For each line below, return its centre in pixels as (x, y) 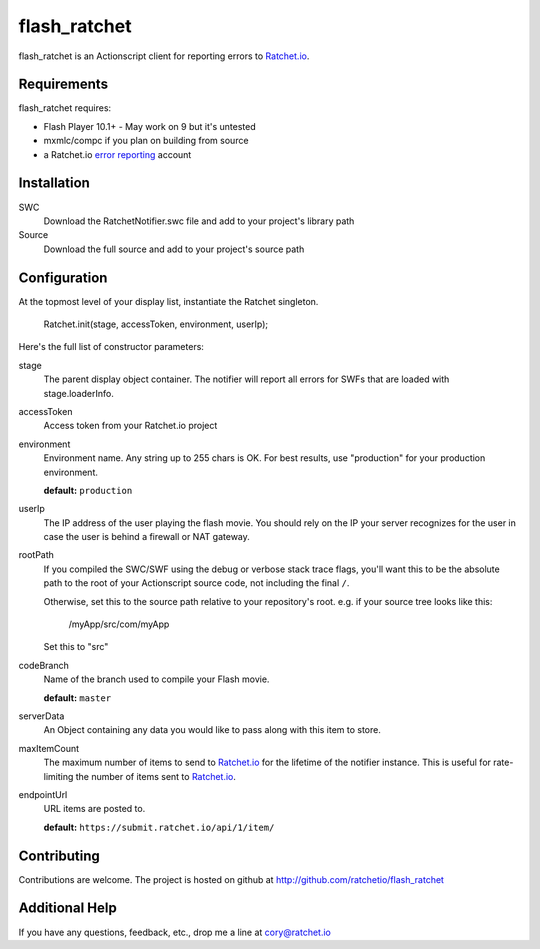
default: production (88, 490)
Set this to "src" (76, 647)
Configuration (63, 277)
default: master (77, 697)
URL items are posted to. (94, 809)
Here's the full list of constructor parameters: (111, 347)
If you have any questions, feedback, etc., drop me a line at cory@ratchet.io (175, 932)
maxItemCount (49, 748)
